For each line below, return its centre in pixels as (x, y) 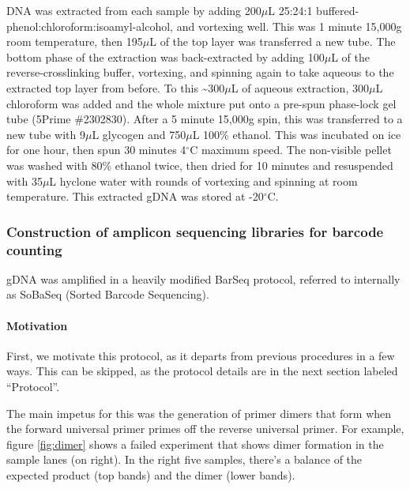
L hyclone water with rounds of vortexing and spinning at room (203, 181)
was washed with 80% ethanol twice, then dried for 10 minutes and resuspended (200, 165)
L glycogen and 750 (139, 134)
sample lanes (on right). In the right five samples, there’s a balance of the (184, 459)
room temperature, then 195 (75, 41)
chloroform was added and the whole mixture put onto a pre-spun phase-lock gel (201, 103)
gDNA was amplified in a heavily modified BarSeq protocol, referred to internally (203, 278)
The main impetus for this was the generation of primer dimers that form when (199, 413)
